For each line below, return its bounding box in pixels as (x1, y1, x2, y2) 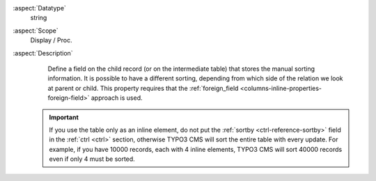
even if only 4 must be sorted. (49, 155, 135, 163)
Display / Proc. (30, 36, 72, 44)
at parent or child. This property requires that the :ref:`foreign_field (47, 84, 239, 92)
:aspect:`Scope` (13, 26, 58, 35)
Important (49, 113, 79, 121)
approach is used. (91, 94, 143, 102)
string (30, 14, 47, 22)
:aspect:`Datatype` (13, 4, 66, 12)
